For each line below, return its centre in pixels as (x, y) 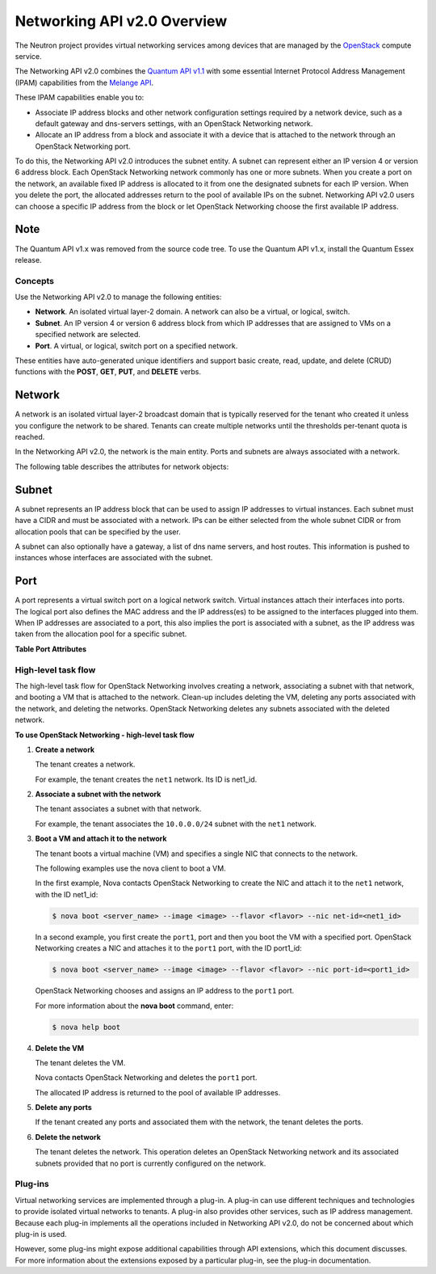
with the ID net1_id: (67, 894)
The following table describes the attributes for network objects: (122, 466)
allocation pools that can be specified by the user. (98, 532)
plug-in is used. (41, 1234)
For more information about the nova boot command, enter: (134, 1006)
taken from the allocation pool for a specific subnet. (101, 634)
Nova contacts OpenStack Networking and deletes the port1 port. (146, 1078)
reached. (30, 437)
